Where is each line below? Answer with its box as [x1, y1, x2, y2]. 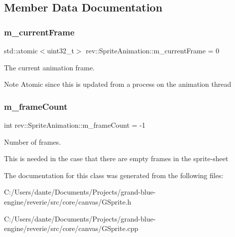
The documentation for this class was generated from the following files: [4, 170, 224, 180]
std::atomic [4, 45, 38, 55]
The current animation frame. [4, 62, 95, 72]
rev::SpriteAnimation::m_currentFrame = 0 [86, 45, 220, 55]
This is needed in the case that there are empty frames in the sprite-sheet [4, 153, 229, 164]
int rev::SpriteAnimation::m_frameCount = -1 [4, 120, 146, 130]
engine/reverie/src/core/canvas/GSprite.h [4, 196, 131, 207]
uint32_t [47, 45, 74, 55]
